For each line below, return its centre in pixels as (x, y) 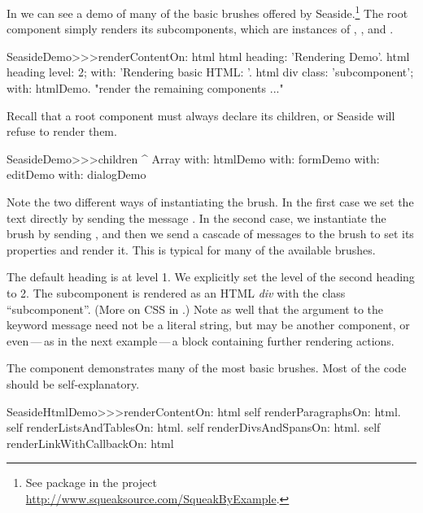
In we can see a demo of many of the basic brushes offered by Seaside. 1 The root (207, 12)
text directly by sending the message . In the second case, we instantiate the (196, 217)
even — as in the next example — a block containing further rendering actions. (201, 340)
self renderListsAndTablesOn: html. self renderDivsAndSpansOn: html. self (194, 427)
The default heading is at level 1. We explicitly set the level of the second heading (211, 277)
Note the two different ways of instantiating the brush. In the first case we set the (210, 202)
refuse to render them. (62, 131)
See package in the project (91, 483)
